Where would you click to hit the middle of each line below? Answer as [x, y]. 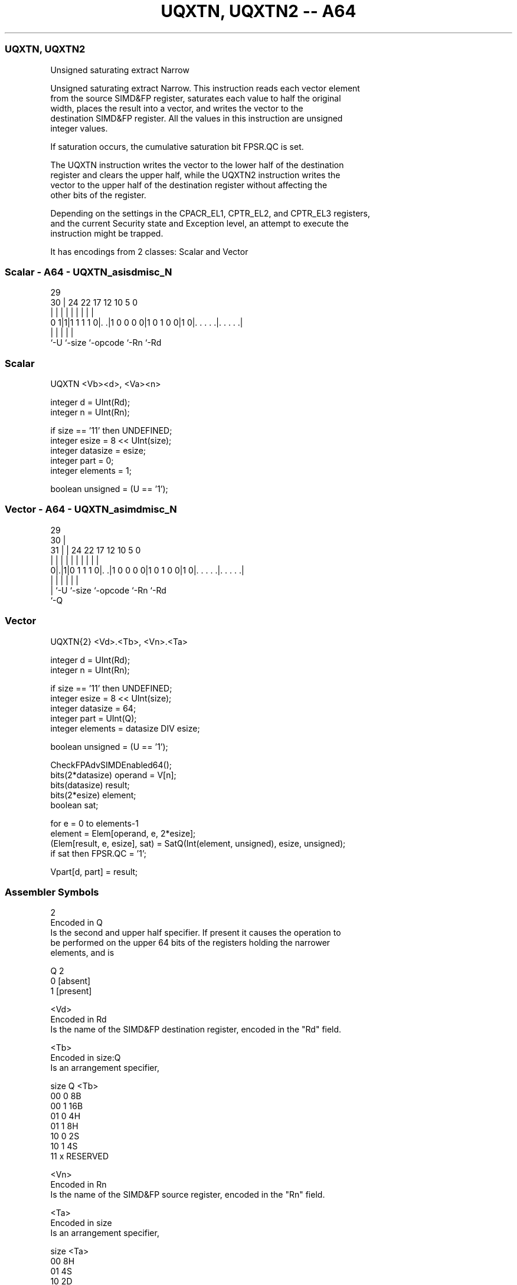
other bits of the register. [98, 195]
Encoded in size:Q [86, 1058]
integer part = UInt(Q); [94, 718]
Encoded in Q [77, 923]
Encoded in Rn [78, 1185]
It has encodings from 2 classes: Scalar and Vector [149, 251]
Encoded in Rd [78, 1020]
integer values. [79, 128]
